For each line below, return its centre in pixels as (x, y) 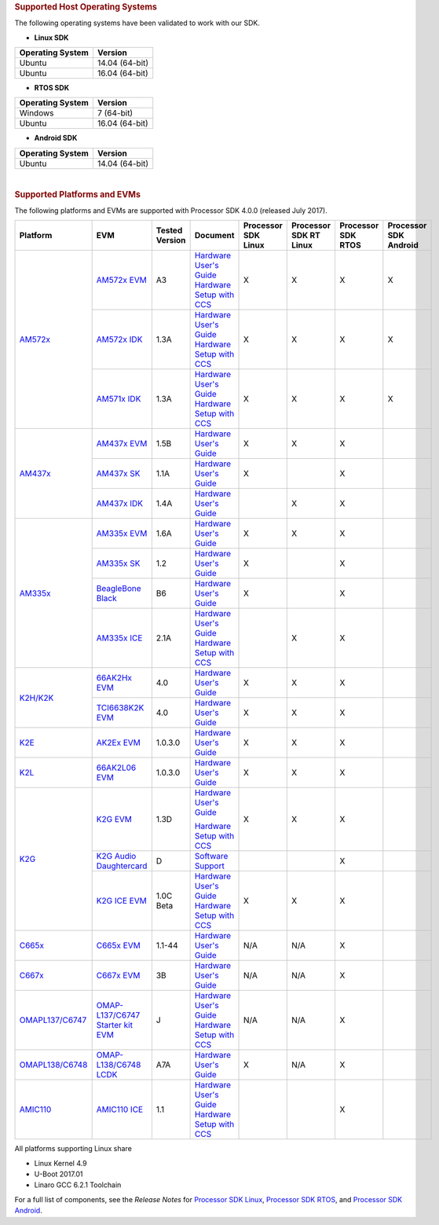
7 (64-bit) (115, 113)
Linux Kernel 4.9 (60, 1163)
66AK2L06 (116, 768)
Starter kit (115, 1025)
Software (211, 856)
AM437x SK (118, 474)
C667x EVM (118, 976)
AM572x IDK (119, 339)
